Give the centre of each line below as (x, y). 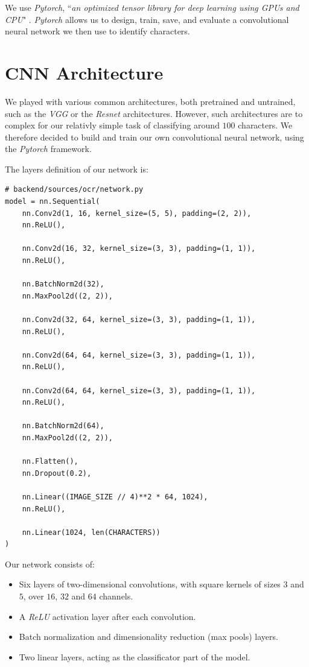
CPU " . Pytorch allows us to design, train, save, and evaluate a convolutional (147, 19)
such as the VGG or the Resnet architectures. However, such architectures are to (154, 113)
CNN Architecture (84, 72)
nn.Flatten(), (50, 462)
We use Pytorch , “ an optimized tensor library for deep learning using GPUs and (152, 7)
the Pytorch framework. (48, 149)
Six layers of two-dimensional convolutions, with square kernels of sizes (150, 584)
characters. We (265, 125)
